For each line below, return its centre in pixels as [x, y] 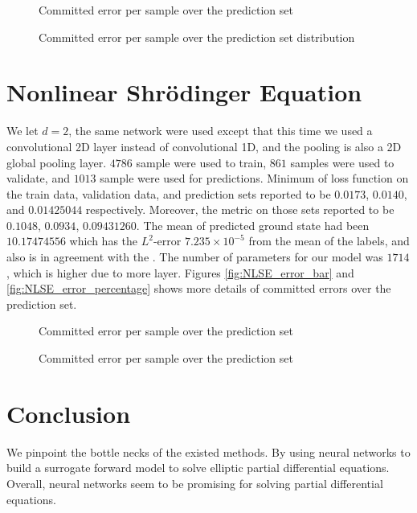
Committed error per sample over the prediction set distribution [197, 37]
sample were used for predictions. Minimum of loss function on [254, 178]
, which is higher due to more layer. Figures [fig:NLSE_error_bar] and [180, 272]
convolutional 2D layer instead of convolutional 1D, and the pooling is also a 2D [204, 146]
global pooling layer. [57, 162]
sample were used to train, [201, 162]
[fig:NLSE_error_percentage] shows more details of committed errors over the [199, 288]
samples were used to [342, 162]
